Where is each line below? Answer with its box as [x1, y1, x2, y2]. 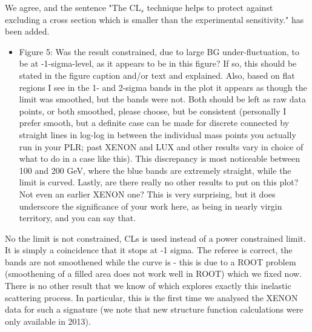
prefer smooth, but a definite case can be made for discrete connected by [19, 116, 290, 129]
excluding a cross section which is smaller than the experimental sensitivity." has [5, 13, 304, 25]
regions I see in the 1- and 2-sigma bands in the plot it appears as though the [19, 81, 307, 93]
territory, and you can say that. [19, 211, 136, 224]
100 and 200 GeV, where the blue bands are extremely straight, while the [19, 164, 291, 176]
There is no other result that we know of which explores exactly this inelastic [5, 279, 291, 292]
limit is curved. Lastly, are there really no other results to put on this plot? [19, 176, 299, 188]
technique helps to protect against [147, 1, 273, 13]
